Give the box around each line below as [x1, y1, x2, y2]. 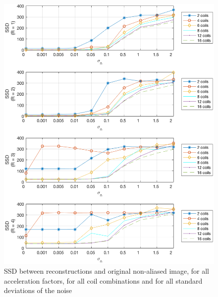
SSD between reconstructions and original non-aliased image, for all [4, 265, 209, 276]
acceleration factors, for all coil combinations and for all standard [4, 275, 203, 286]
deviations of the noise [4, 285, 72, 296]
